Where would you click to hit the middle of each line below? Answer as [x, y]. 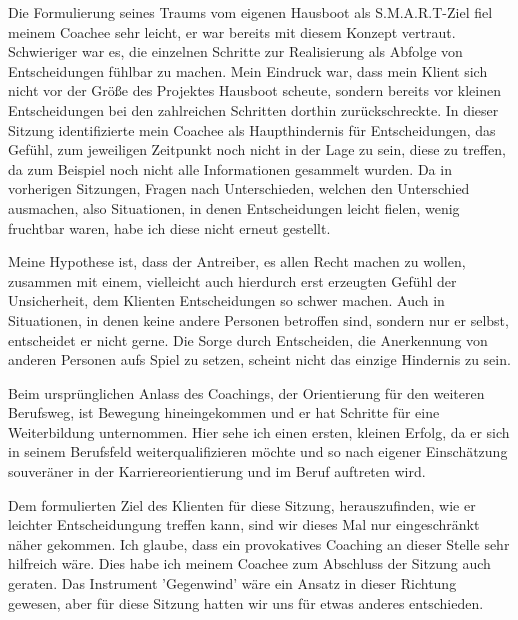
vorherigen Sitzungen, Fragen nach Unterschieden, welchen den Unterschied [239, 188]
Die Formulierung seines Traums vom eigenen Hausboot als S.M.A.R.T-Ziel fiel [250, 12]
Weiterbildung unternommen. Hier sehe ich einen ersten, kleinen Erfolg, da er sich [259, 431]
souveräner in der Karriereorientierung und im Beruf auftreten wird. [217, 471]
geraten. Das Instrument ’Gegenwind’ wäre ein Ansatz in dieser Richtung [232, 583]
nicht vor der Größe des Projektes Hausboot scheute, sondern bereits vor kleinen [254, 90]
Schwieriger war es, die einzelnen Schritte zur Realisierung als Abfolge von [235, 51]
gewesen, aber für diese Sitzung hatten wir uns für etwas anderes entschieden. [246, 602]
